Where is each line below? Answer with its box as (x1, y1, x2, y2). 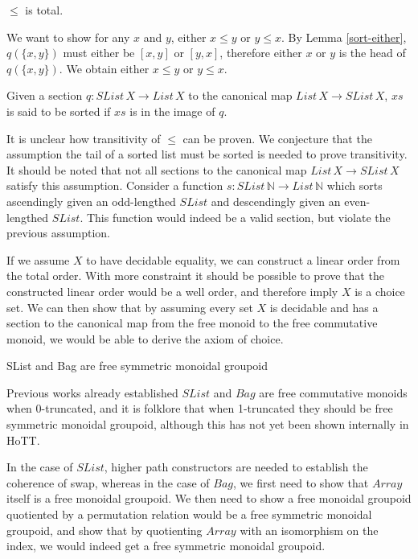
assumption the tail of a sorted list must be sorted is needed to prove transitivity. (6, 146, 408, 162)
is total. (25, 2, 64, 18)
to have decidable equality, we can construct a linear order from (86, 251, 400, 268)
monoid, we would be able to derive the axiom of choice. (6, 330, 284, 347)
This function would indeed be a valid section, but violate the (86, 208, 391, 225)
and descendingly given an (211, 192, 341, 209)
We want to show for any (6, 28, 130, 45)
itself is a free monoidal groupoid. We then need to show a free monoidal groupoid (6, 490, 412, 507)
